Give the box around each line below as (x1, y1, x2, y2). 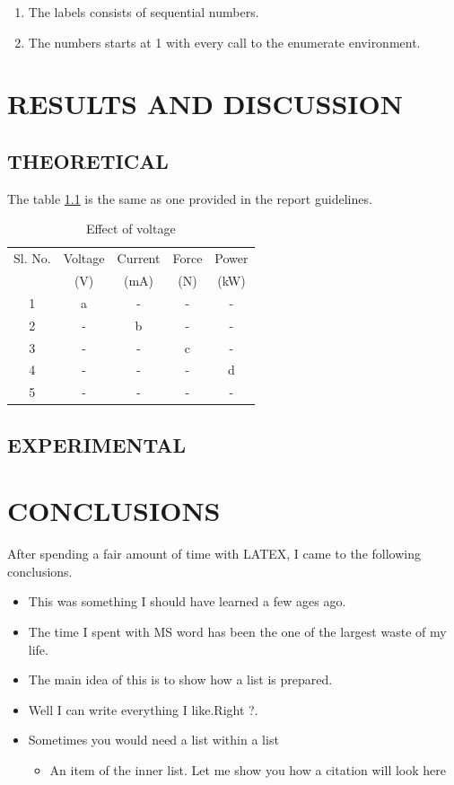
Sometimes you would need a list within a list (28, 730, 279, 749)
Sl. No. (13, 249, 51, 268)
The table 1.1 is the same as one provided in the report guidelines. (7, 189, 372, 207)
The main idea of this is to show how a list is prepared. (28, 670, 333, 689)
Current (117, 249, 161, 268)
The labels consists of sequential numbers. (28, 3, 259, 21)
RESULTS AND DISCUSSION (7, 85, 403, 122)
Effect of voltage (85, 219, 176, 238)
